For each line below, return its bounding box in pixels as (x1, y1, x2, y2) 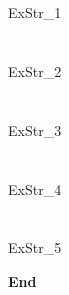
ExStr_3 (8, 119, 62, 140)
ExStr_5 (8, 237, 62, 258)
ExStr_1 (8, 2, 62, 23)
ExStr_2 (8, 60, 62, 81)
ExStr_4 (8, 178, 62, 199)
